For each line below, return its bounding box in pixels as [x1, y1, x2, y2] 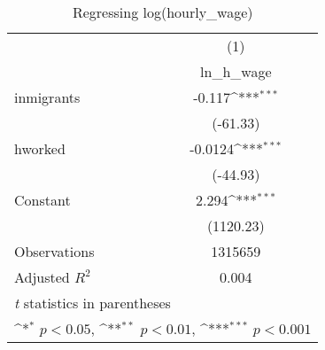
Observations [14, 241, 95, 261]
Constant [14, 190, 71, 210]
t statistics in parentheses [14, 292, 171, 313]
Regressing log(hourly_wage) [72, 2, 253, 22]
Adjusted [14, 267, 70, 287]
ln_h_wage [200, 61, 272, 82]
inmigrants [14, 87, 81, 107]
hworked [14, 138, 66, 159]
